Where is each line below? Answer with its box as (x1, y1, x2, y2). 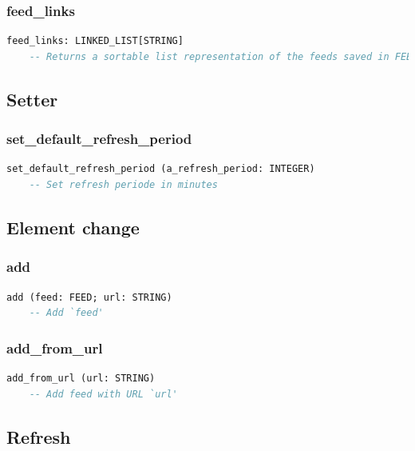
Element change (6, 214, 140, 239)
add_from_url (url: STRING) (6, 373, 156, 384)
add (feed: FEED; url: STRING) (6, 291, 172, 303)
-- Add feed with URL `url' (29, 388, 178, 400)
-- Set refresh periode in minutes (29, 179, 218, 190)
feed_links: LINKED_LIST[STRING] (6, 35, 184, 47)
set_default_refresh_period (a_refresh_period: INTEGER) (6, 163, 315, 175)
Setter (6, 86, 58, 111)
